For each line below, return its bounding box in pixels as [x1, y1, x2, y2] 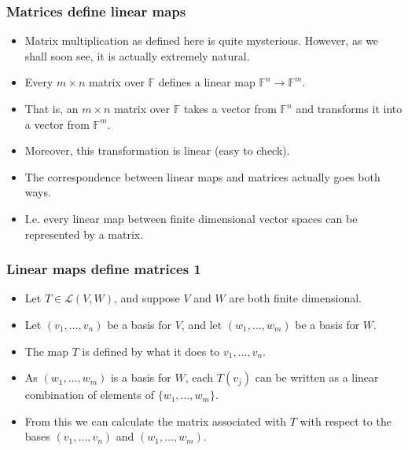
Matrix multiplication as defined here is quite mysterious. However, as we [24, 32, 379, 49]
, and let [181, 316, 222, 332]
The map [24, 342, 69, 359]
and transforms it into [296, 101, 402, 116]
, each [185, 369, 214, 386]
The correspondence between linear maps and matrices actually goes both [24, 168, 380, 185]
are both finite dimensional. [229, 290, 362, 306]
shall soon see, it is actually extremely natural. [24, 47, 250, 64]
